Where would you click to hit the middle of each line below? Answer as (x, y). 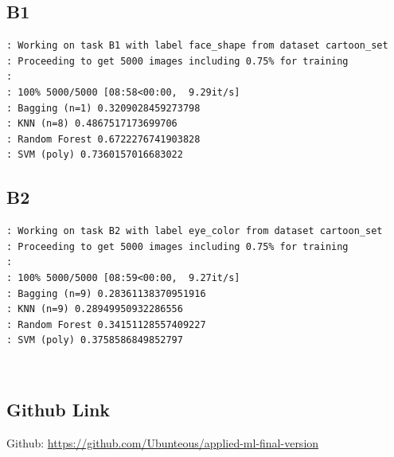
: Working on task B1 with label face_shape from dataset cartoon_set (197, 46)
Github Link (59, 409)
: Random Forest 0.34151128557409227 (106, 324)
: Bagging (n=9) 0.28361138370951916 (106, 293)
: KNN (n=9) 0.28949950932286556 (95, 309)
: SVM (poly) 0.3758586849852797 (95, 340)
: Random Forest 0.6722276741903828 (103, 139)
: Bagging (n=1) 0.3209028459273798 (103, 108)
